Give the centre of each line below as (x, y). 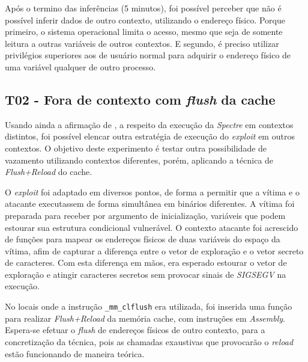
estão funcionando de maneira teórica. (75, 353)
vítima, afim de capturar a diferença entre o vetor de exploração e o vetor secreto (154, 250)
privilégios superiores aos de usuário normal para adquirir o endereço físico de (148, 55)
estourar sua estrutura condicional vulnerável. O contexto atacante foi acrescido (152, 227)
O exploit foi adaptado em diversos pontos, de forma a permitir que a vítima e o (152, 192)
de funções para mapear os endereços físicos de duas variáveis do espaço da (143, 239)
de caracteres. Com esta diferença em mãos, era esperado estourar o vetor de (146, 262)
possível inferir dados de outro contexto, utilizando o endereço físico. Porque (145, 20)
